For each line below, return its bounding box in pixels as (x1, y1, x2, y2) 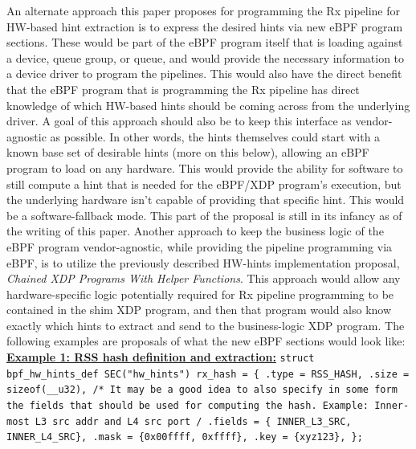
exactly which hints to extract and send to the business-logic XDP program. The (6, 316, 405, 333)
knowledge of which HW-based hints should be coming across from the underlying (6, 96, 410, 113)
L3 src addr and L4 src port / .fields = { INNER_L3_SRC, (35, 415, 352, 427)
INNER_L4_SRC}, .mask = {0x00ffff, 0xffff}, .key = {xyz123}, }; (6, 431, 363, 443)
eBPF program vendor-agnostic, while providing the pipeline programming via (6, 238, 393, 255)
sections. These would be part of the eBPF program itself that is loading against (6, 34, 403, 51)
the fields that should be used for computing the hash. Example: (6, 400, 369, 412)
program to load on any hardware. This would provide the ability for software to (6, 159, 403, 176)
